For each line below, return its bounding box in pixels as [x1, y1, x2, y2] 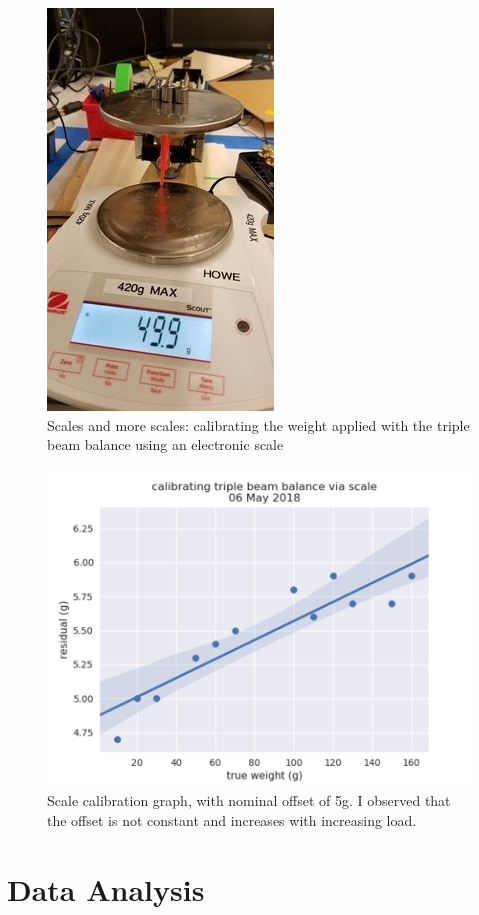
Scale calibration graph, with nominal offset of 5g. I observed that [47, 790, 451, 811]
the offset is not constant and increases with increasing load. [47, 809, 417, 830]
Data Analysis [7, 868, 205, 909]
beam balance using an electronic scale [47, 434, 284, 455]
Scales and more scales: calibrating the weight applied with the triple [47, 414, 470, 435]
